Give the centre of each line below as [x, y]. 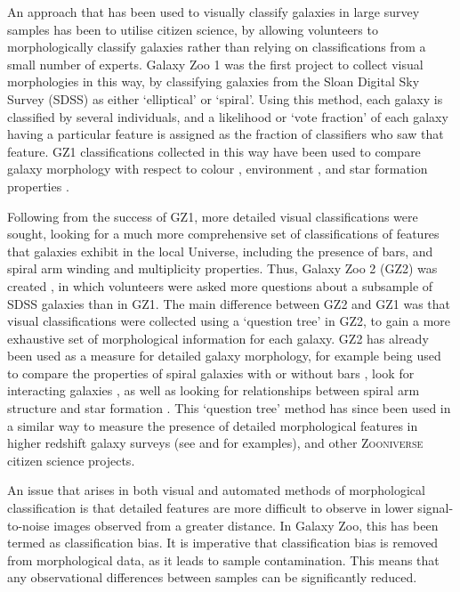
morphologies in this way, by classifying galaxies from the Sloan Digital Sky [214, 81]
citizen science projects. [71, 460]
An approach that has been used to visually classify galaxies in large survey [214, 12]
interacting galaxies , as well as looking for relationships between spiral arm [214, 390]
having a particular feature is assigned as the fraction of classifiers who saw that [226, 134]
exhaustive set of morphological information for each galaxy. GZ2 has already [218, 338]
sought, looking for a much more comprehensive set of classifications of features [223, 234]
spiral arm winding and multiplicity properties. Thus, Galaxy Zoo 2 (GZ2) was [222, 268]
